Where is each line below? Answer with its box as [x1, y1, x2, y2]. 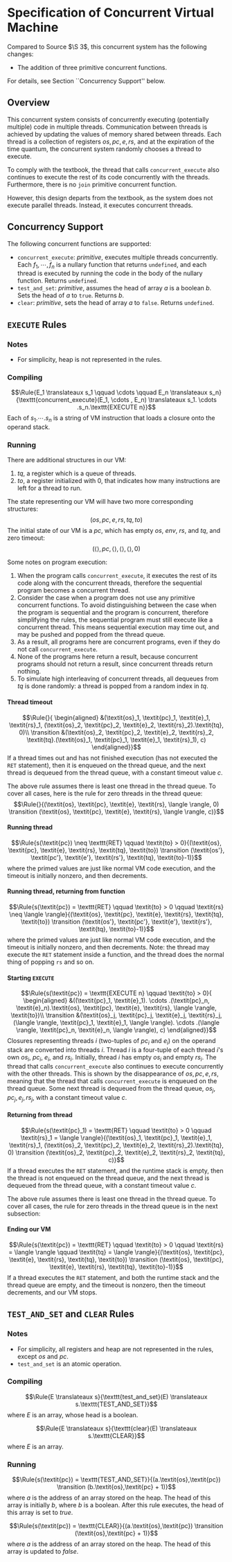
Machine [7, 19, 59, 35]
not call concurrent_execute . [17, 645, 98, 653]
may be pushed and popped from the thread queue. [17, 631, 166, 639]
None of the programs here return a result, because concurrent [17, 653, 199, 661]
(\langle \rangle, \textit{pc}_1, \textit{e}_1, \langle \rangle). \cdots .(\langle [12, 1019, 220, 1027]
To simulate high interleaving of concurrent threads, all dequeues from [17, 674, 219, 683]
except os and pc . [17, 1352, 69, 1360]
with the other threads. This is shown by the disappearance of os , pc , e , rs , [7, 1069, 220, 1078]
